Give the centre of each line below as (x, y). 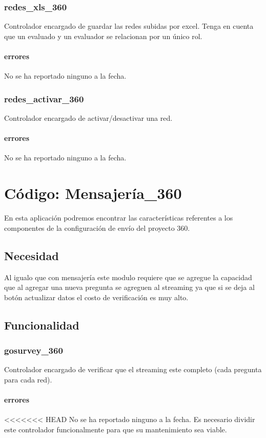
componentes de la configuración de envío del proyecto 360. (97, 227)
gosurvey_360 (34, 350)
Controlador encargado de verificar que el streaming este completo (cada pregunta (133, 369)
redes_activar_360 (44, 98)
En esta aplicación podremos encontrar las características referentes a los (119, 218)
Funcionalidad (42, 325)
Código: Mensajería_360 (93, 193)
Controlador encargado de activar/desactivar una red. (88, 118)
